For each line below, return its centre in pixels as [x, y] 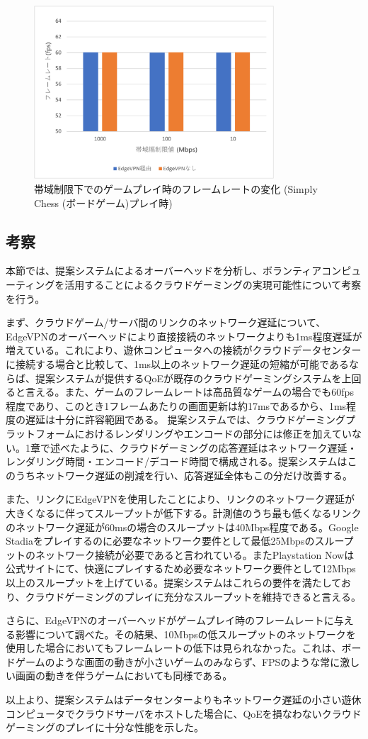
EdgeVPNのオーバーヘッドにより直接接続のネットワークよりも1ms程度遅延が [184, 336]
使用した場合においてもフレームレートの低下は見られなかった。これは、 [174, 648]
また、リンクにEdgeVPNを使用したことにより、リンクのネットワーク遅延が [180, 499]
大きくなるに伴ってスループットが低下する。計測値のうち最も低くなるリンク [184, 512]
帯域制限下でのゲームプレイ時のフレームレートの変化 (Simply [176, 189]
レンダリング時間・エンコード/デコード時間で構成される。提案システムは [177, 461]
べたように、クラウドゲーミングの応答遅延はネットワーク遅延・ [208, 447]
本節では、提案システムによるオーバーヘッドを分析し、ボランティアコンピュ [184, 271]
